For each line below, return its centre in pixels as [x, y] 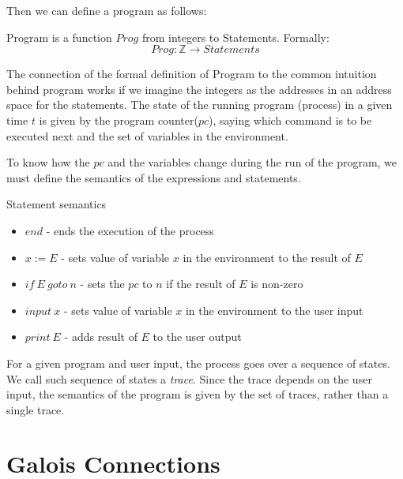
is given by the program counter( [119, 120]
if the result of [201, 284]
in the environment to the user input [274, 310]
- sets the [102, 284]
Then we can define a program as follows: [107, 10]
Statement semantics [56, 204]
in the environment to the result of [267, 257]
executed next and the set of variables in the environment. [147, 135]
